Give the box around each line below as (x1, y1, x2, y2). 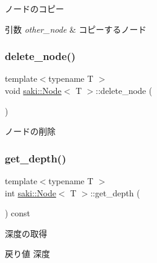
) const (5, 207, 31, 219)
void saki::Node (5, 84, 62, 96)
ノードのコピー (5, 2, 64, 15)
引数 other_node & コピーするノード (5, 22, 147, 35)
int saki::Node (5, 186, 56, 199)
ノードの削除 (5, 125, 56, 138)
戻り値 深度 (5, 247, 50, 260)
